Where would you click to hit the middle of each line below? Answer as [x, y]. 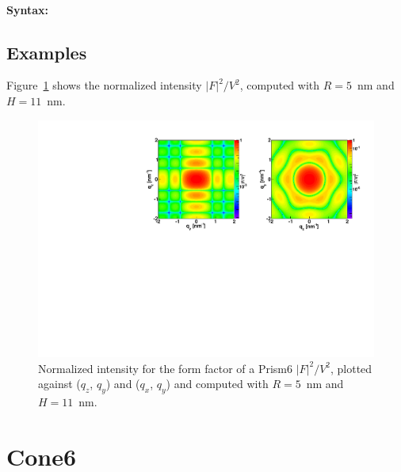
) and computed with [217, 384]
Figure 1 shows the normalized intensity [104, 85]
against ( [59, 384]
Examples [47, 52]
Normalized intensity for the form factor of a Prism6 [165, 368]
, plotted [351, 368]
